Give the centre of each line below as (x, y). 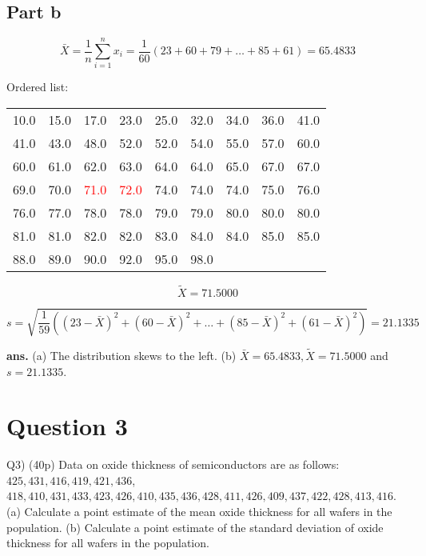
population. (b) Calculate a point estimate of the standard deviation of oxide (195, 527)
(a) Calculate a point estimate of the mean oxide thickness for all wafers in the (199, 511)
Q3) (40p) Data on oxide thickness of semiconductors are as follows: (173, 464)
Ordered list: (38, 87)
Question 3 (67, 426)
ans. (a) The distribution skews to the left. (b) (121, 355)
